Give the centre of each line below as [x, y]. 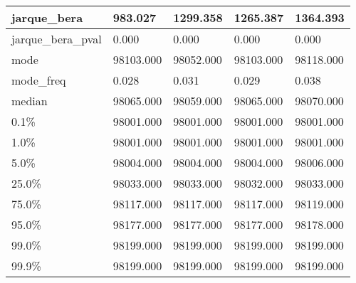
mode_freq [39, 80]
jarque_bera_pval [57, 39]
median [30, 101]
